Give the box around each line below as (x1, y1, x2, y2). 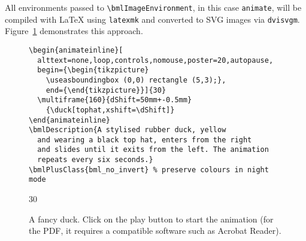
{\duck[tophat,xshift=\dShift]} (46, 105, 175, 114)
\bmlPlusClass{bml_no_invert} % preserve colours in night (29, 165, 269, 174)
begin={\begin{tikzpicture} (37, 66, 149, 75)
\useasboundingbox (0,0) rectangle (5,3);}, (46, 75, 226, 84)
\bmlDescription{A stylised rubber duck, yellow (29, 126, 226, 135)
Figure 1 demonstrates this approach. (5, 25, 143, 37)
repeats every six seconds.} (37, 155, 153, 164)
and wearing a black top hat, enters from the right (37, 135, 252, 144)
